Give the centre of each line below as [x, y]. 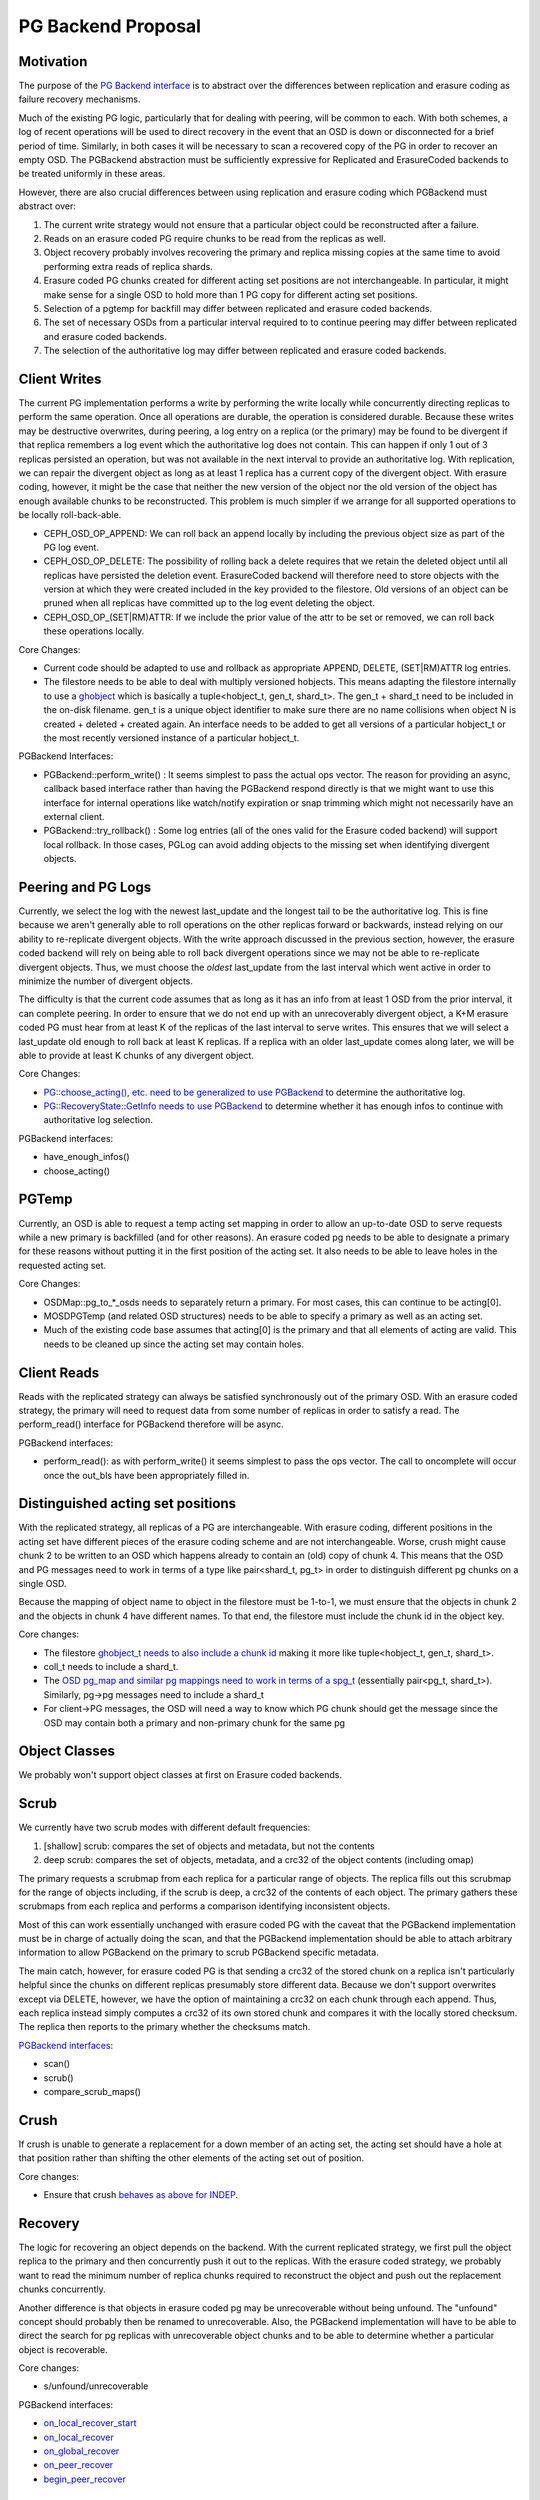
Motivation [53, 61]
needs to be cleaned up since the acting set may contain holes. [174, 1344]
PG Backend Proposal [110, 26]
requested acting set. [62, 1265]
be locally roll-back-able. [70, 515]
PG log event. [71, 547]
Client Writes [60, 378]
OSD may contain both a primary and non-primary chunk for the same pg [194, 1722]
